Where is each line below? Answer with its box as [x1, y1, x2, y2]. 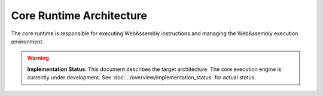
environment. [11, 38, 44, 45]
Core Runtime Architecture [11, 9, 148, 22]
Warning [27, 54, 49, 62]
